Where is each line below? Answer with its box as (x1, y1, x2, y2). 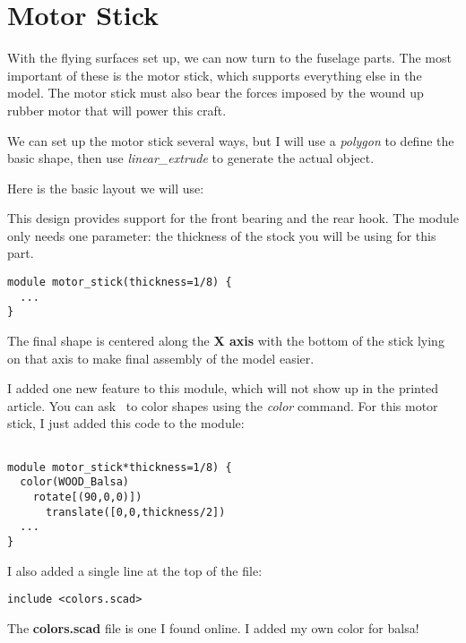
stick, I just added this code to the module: (7, 414, 245, 433)
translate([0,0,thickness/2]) (45, 505, 226, 519)
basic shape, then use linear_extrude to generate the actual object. (7, 149, 375, 167)
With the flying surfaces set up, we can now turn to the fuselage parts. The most (7, 48, 452, 67)
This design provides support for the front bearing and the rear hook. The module (7, 209, 459, 227)
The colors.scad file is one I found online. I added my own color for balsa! (7, 618, 419, 637)
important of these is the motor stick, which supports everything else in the (7, 65, 422, 84)
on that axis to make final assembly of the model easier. (7, 348, 315, 367)
